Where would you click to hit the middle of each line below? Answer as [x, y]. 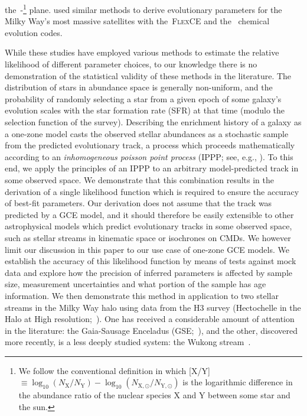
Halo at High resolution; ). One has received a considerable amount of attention [150, 319]
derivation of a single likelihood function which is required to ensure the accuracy [152, 191]
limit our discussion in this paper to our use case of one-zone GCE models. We [147, 249]
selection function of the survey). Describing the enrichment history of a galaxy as [153, 122]
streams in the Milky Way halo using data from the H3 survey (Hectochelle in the [153, 307]
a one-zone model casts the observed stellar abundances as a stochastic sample [147, 133]
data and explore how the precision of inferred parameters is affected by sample [149, 272]
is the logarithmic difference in [238, 382]
